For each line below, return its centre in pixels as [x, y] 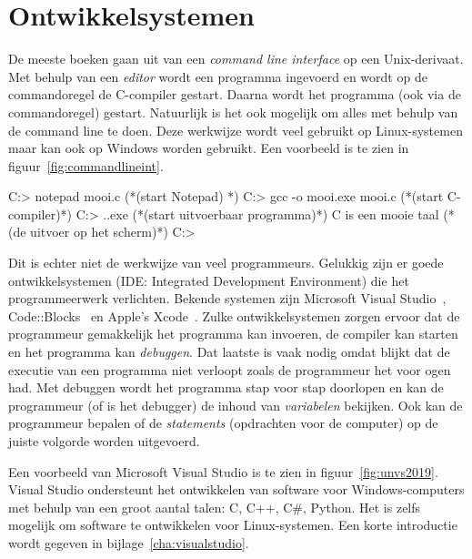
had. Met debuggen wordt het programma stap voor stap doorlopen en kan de [226, 387]
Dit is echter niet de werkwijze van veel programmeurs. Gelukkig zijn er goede [226, 263]
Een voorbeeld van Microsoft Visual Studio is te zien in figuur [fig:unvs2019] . [223, 471]
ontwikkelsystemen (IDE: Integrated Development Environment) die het [209, 280]
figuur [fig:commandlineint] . [86, 165]
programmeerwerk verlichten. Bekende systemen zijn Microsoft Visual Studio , [227, 298]
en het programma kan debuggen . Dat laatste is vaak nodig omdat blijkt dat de [229, 352]
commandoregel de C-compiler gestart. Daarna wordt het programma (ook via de [235, 94]
